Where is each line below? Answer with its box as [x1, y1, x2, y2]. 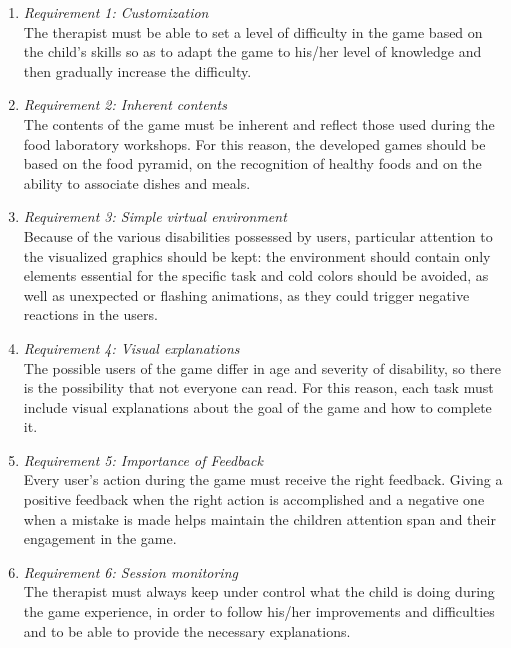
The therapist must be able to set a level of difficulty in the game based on [23, 21, 483, 42]
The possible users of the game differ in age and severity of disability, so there [23, 357, 501, 378]
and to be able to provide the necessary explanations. [23, 620, 351, 641]
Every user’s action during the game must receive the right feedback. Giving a [23, 469, 503, 490]
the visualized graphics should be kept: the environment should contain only [23, 245, 491, 266]
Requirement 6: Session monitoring [23, 561, 238, 582]
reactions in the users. [23, 304, 158, 325]
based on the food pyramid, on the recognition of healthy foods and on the [23, 153, 482, 174]
